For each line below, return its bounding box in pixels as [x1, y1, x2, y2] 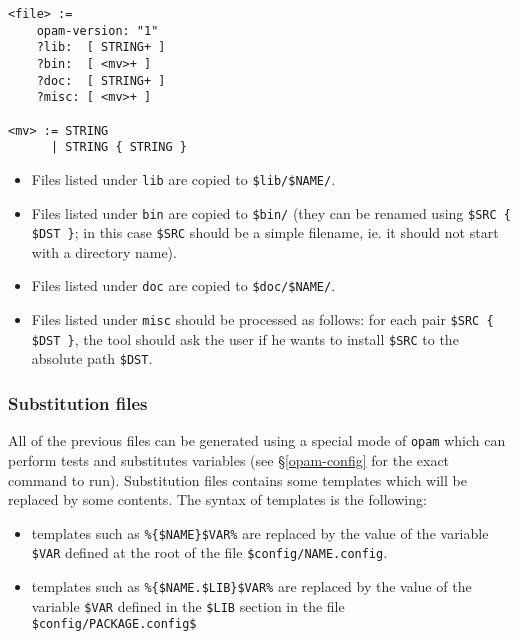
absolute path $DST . [31, 348, 153, 369]
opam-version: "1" [36, 23, 159, 38]
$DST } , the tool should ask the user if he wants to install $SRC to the [31, 328, 459, 349]
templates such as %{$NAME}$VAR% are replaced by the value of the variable [31, 522, 489, 543]
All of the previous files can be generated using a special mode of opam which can [8, 430, 506, 451]
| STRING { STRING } [50, 140, 187, 155]
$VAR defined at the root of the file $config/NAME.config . [31, 542, 388, 563]
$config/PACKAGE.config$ [31, 617, 197, 632]
